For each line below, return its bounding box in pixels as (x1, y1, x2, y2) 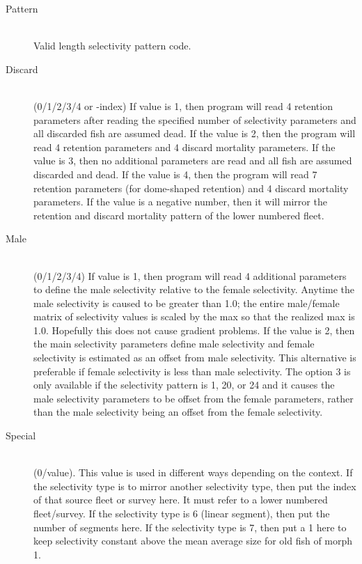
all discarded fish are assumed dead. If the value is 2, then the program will (33, 126, 356, 141)
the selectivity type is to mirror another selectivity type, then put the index (33, 478, 356, 493)
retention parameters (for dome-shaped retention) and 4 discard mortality (33, 180, 349, 195)
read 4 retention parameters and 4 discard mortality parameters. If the (33, 139, 336, 154)
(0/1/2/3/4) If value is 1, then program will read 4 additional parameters (33, 268, 347, 283)
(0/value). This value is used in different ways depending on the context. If (33, 465, 353, 480)
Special (6, 428, 36, 443)
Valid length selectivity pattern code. (33, 38, 191, 53)
